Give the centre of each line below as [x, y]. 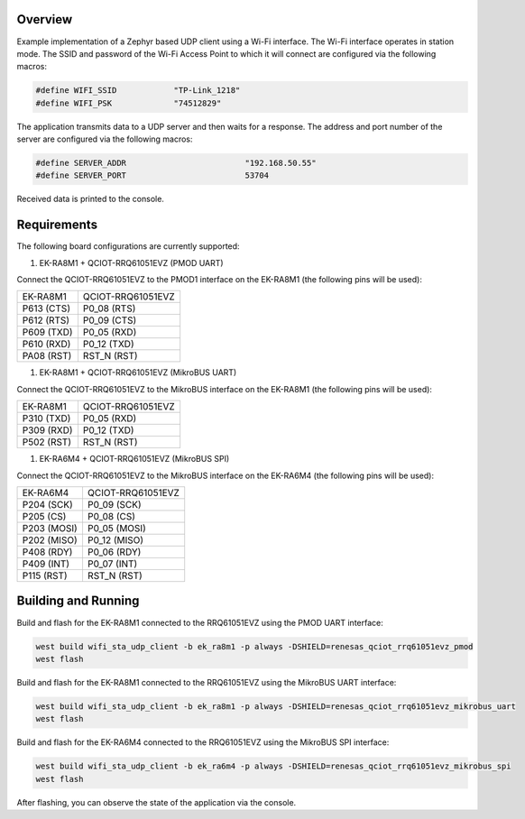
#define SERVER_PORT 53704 [152, 175]
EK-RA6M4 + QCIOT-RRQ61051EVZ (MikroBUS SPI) [134, 459]
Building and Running [78, 601]
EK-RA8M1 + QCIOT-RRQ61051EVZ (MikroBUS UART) [138, 373]
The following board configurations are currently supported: [128, 246]
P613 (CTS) [46, 308]
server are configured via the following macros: [105, 139]
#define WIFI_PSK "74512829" [129, 103]
